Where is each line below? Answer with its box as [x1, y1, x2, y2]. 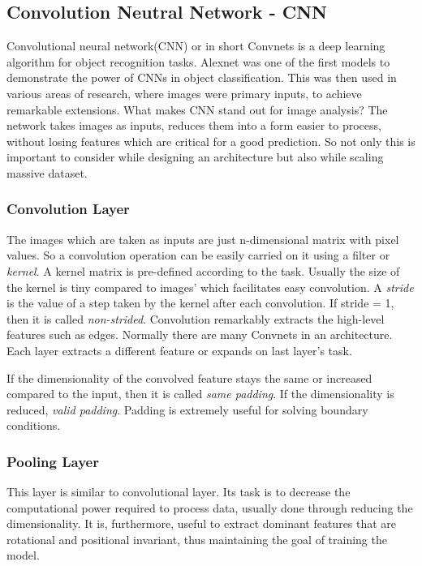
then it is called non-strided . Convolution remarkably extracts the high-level [6, 310, 385, 327]
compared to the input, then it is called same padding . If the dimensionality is [6, 385, 394, 402]
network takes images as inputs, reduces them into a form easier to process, [6, 117, 381, 134]
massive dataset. [6, 164, 88, 181]
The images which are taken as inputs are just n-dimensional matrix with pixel [6, 230, 399, 247]
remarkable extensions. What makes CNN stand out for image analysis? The [6, 101, 388, 118]
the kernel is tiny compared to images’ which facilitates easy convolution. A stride [6, 278, 414, 295]
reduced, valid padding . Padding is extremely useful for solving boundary [6, 401, 368, 418]
